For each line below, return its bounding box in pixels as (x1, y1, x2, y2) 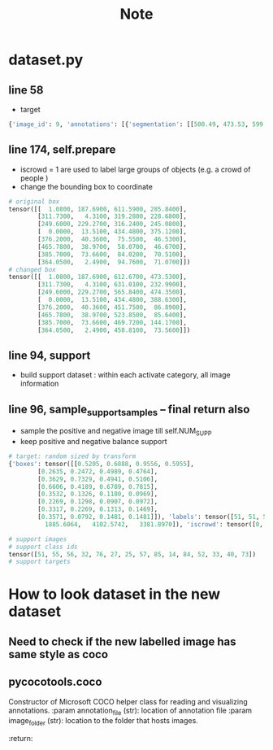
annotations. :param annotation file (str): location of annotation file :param (8, 705, 253, 717)
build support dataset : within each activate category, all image (19, 370, 231, 380)
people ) (19, 172, 49, 183)
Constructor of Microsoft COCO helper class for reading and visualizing (8, 696, 248, 706)
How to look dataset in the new (8, 585, 221, 604)
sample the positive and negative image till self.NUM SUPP (19, 426, 212, 438)
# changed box (8, 265, 57, 273)
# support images (8, 534, 67, 543)
